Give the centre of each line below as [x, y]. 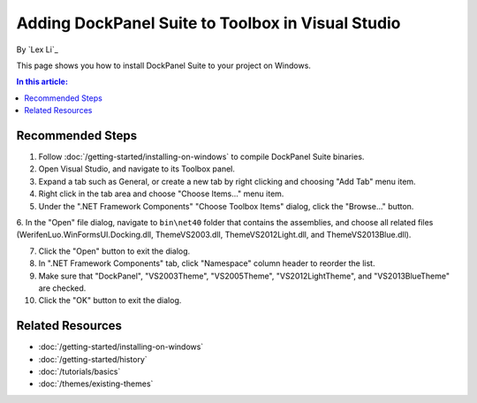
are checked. [62, 288]
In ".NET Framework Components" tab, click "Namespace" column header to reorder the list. [207, 263]
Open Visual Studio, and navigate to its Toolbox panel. [137, 169]
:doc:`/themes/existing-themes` [96, 384]
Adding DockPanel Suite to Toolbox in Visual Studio [208, 23]
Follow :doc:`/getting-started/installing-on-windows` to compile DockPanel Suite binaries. [201, 157]
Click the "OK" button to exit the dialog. [110, 300]
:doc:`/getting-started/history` [93, 359]
